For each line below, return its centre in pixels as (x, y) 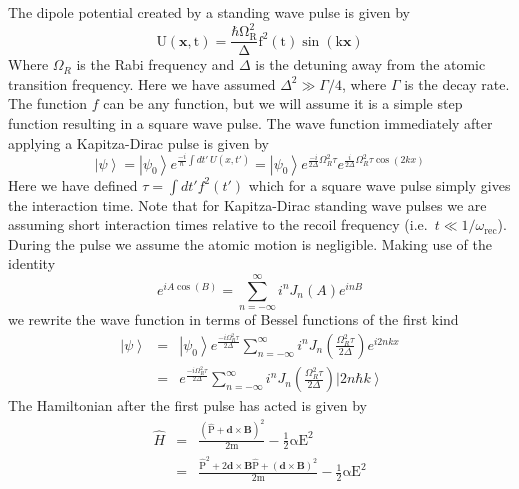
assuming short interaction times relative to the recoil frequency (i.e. (218, 224)
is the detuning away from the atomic (370, 64)
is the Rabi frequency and (155, 64)
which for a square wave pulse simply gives (379, 184)
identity (32, 263)
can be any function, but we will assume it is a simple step (283, 103)
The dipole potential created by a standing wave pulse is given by (209, 12)
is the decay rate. (457, 83)
